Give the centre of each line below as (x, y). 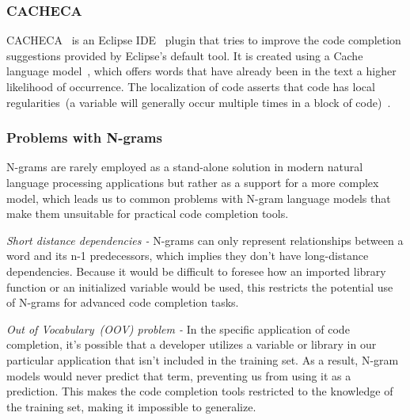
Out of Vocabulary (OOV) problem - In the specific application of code (178, 328)
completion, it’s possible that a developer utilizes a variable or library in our (192, 344)
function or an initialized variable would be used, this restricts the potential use (200, 286)
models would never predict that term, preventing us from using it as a (179, 375)
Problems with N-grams (84, 137)
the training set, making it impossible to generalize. (131, 406)
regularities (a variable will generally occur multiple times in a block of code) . (199, 102)
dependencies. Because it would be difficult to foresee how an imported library (196, 271)
